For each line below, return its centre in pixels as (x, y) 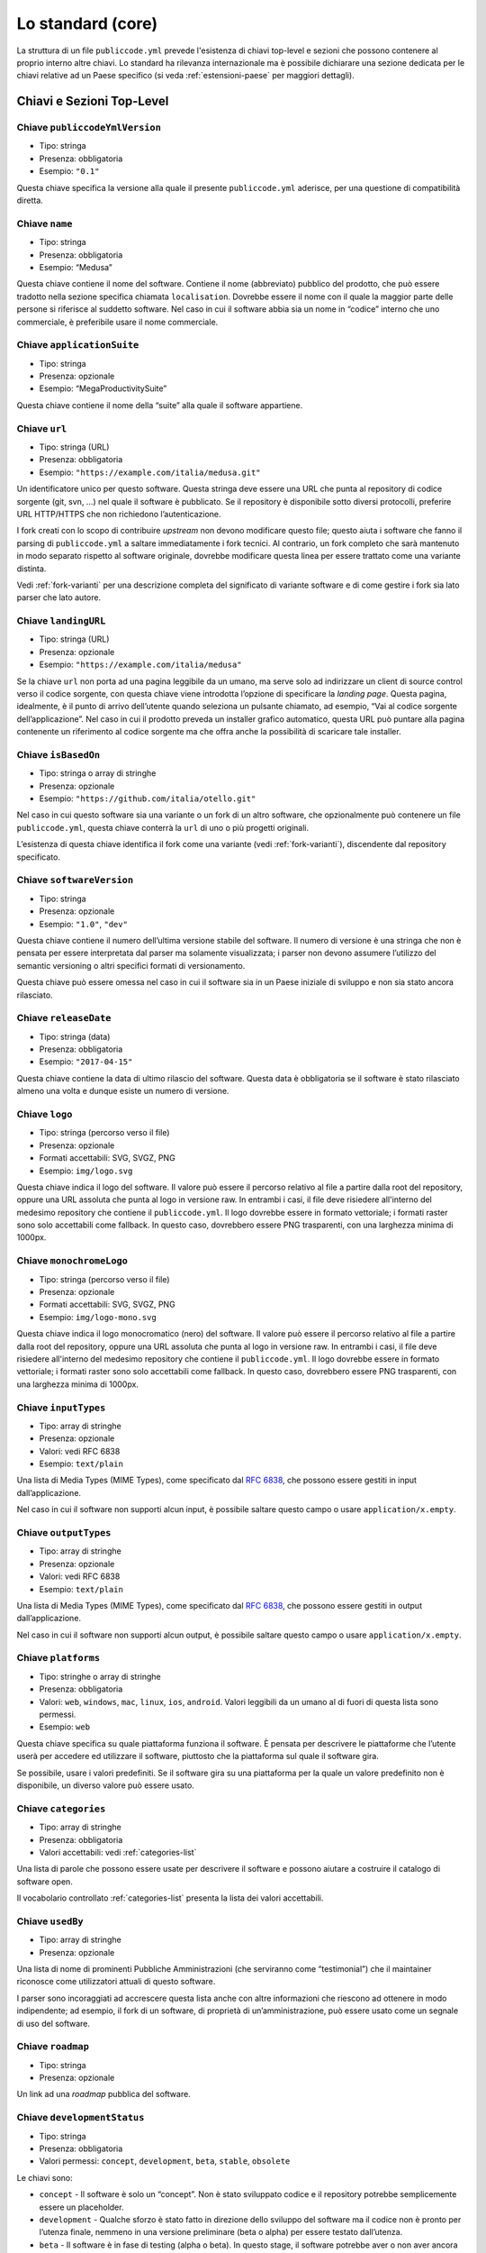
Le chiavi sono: (45, 2177)
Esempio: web (64, 1727)
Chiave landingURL (61, 621)
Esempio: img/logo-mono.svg (98, 1317)
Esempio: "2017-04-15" (86, 1062)
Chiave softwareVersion (75, 880)
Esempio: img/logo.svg (86, 1171)
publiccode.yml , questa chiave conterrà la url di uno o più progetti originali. (163, 827)
